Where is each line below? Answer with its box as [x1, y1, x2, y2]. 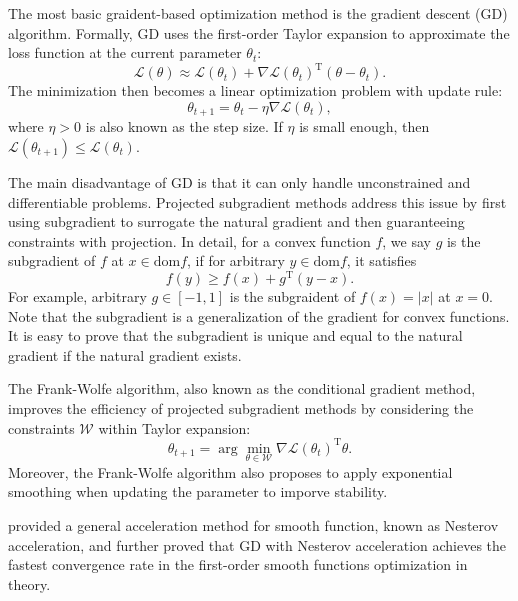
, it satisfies [346, 250, 417, 271]
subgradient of [8, 250, 96, 271]
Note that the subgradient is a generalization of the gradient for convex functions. [8, 305, 510, 326]
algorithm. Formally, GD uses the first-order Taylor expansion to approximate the [8, 22, 510, 43]
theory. [8, 573, 51, 594]
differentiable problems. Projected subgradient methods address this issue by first [8, 191, 507, 212]
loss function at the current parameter [8, 42, 242, 63]
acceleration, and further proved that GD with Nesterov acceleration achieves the [8, 534, 507, 555]
